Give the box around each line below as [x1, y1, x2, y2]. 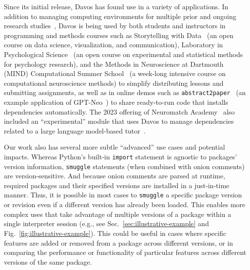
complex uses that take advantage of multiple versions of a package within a [4, 209, 231, 219]
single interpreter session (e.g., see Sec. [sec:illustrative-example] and [4, 218, 209, 229]
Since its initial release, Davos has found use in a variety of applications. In [4, 1, 229, 11]
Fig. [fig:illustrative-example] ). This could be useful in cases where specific [4, 228, 227, 238]
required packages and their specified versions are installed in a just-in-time [4, 180, 230, 190]
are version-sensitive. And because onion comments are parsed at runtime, [4, 171, 226, 181]
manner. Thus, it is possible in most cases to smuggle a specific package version [4, 190, 242, 200]
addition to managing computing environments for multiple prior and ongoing [4, 11, 236, 21]
